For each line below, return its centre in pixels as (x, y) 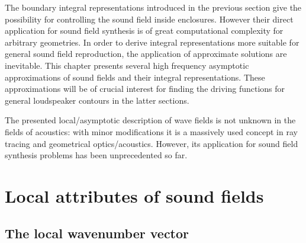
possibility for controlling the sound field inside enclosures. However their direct (149, 19)
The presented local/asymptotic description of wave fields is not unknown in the (150, 120)
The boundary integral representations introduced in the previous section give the (153, 7)
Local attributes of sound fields (134, 195)
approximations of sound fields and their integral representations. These (135, 77)
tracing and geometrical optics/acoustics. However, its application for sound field (152, 143)
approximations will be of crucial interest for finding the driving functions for (145, 89)
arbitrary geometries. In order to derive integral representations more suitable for (152, 42)
